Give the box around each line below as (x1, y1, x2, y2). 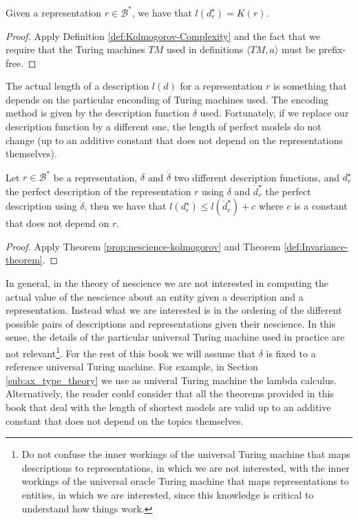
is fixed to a (266, 346, 316, 360)
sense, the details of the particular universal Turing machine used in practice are (6, 330, 345, 344)
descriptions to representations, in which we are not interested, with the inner (21, 460, 350, 474)
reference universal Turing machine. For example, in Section (6, 359, 258, 374)
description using (6, 199, 77, 213)
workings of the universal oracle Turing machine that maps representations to (21, 474, 349, 488)
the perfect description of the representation (6, 183, 191, 198)
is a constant (294, 199, 348, 213)
